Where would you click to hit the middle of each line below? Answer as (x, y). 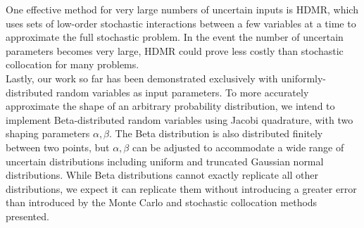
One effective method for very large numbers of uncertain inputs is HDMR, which (182, 9)
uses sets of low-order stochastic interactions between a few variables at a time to (181, 23)
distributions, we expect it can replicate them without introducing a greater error (181, 188)
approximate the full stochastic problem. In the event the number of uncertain (175, 37)
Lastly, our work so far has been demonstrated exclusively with (142, 78)
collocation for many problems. (73, 64)
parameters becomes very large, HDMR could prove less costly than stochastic (175, 50)
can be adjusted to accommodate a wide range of (238, 147)
